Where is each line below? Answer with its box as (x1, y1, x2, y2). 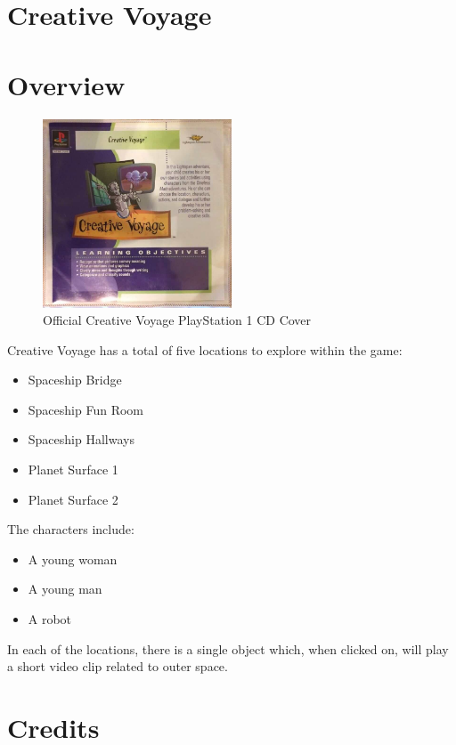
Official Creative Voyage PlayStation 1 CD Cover (43, 311, 312, 329)
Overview (7, 66, 126, 102)
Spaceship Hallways (28, 430, 134, 449)
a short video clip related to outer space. (7, 657, 228, 676)
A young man (28, 579, 102, 598)
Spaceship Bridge (28, 370, 122, 389)
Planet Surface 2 (28, 490, 118, 508)
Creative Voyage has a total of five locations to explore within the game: (7, 340, 403, 359)
